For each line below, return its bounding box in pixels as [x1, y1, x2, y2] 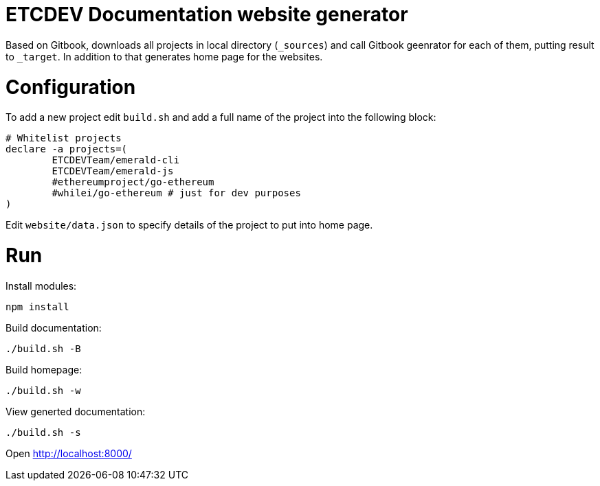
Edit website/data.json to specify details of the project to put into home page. [5, 219, 373, 231]
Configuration [5, 75, 136, 99]
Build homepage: [5, 363, 82, 375]
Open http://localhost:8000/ [5, 447, 132, 459]
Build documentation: [5, 321, 102, 334]
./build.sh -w [5, 384, 81, 396]
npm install [5, 301, 69, 312]
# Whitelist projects [5, 132, 122, 144]
